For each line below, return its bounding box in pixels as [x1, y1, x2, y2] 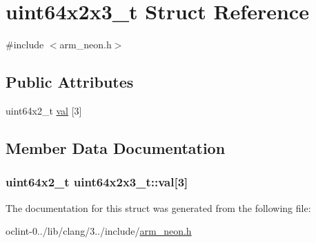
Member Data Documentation [6, 137, 226, 158]
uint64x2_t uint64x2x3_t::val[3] [6, 173, 188, 191]
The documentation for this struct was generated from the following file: [6, 200, 311, 215]
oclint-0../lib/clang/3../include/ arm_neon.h [6, 224, 192, 238]
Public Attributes [6, 71, 134, 93]
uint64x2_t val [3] [6, 103, 82, 117]
